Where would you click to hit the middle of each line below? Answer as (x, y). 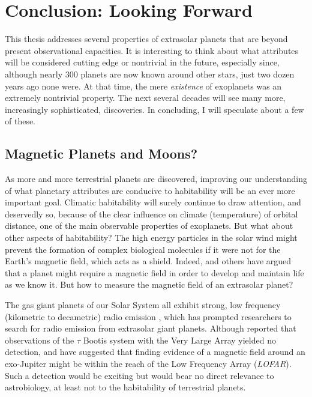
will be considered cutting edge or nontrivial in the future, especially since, (142, 62)
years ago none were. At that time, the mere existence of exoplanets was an (143, 86)
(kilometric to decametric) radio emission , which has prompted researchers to (148, 316)
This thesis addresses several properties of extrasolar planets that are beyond (146, 39)
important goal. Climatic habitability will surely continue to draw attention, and (153, 202)
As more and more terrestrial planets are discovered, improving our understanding (156, 179)
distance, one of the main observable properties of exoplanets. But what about (149, 226)
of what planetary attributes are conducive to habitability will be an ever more (150, 190)
